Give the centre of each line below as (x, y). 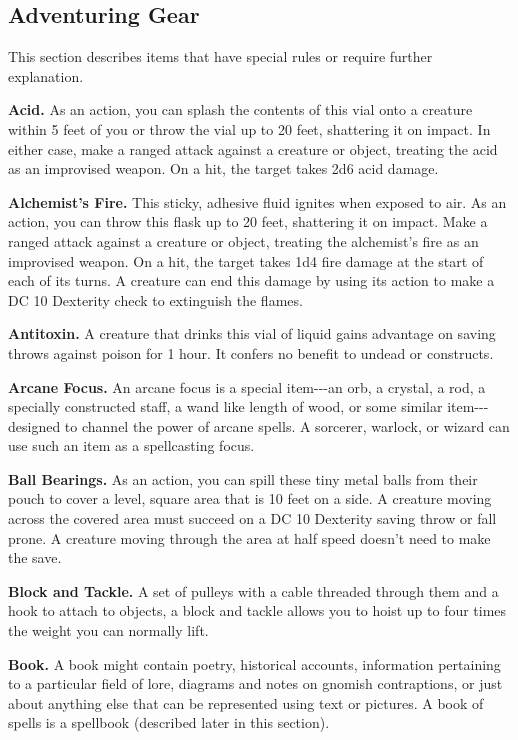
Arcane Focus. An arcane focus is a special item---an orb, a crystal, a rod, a (247, 386)
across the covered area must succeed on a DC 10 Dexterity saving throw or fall (252, 518)
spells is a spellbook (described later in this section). (169, 722)
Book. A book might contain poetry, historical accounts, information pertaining (254, 663)
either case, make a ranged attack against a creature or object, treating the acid (253, 148)
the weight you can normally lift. (108, 630)
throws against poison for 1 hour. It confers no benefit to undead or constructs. (251, 352)
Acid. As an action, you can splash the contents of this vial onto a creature (240, 109)
